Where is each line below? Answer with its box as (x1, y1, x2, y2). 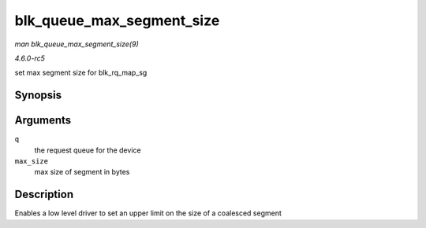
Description (14, 188, 74, 201)
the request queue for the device (34, 145, 141, 155)
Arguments (14, 114, 72, 127)
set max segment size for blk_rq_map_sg (14, 68, 148, 78)
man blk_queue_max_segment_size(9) (14, 39, 139, 49)
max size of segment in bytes (34, 167, 130, 177)
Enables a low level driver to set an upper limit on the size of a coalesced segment (14, 208, 282, 218)
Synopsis (14, 89, 62, 102)
